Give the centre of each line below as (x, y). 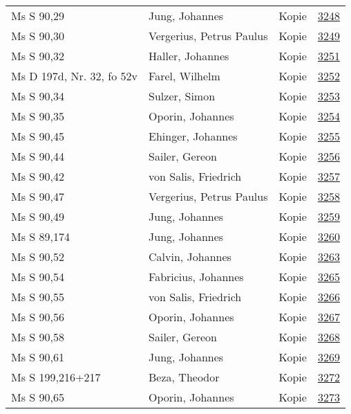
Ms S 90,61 (38, 357)
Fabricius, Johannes (196, 277)
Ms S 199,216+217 (56, 377)
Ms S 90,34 (38, 96)
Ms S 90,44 (38, 156)
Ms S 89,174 (40, 236)
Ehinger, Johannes (193, 136)
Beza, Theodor (184, 377)
